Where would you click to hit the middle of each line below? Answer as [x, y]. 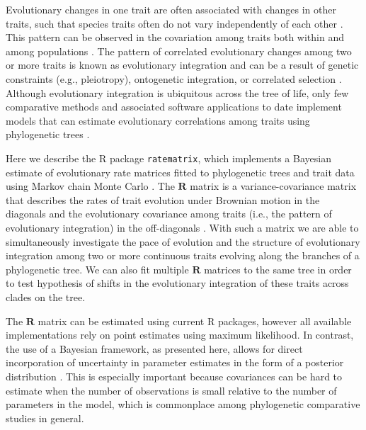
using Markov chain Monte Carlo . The [90, 186]
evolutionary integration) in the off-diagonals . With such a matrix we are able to [182, 227]
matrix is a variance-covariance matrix [273, 186]
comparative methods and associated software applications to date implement [174, 107]
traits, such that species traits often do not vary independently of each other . [175, 23]
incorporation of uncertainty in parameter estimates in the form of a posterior [175, 362]
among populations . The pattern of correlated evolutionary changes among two [179, 51]
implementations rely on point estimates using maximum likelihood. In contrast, [180, 335]
